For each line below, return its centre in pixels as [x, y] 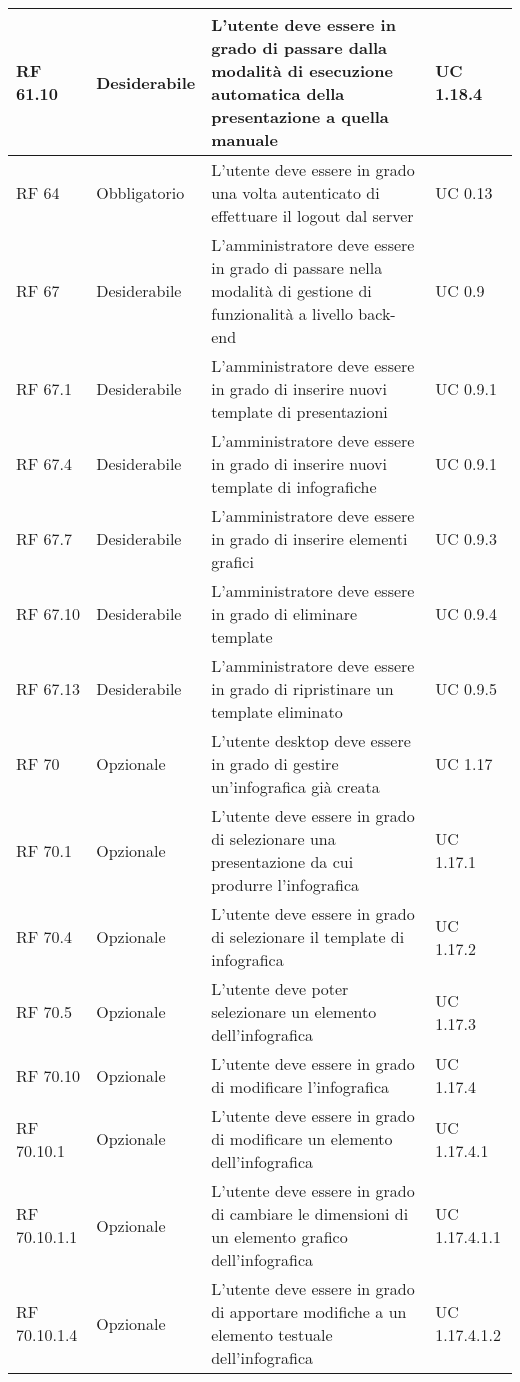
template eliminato [277, 711]
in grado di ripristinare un [302, 688]
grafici [232, 561]
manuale [244, 139]
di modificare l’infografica [300, 1086]
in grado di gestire [275, 763]
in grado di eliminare [284, 613]
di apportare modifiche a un [309, 1311]
